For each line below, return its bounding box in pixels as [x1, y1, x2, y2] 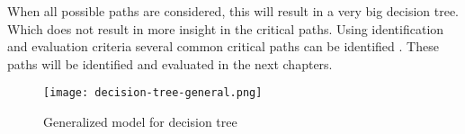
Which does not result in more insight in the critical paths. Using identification [7, 19, 444, 38]
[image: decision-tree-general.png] [43, 86, 263, 100]
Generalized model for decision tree [43, 112, 237, 131]
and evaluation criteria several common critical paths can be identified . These [7, 37, 439, 56]
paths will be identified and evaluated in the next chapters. [7, 54, 333, 73]
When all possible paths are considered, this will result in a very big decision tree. [7, 2, 460, 20]
